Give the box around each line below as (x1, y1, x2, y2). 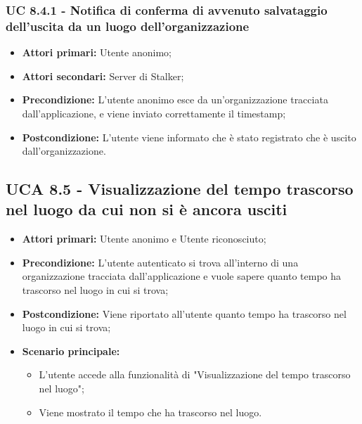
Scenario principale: (22, 343, 120, 358)
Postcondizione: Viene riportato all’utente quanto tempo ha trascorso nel (22, 306, 347, 321)
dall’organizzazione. (22, 143, 106, 158)
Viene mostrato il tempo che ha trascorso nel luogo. (39, 404, 262, 419)
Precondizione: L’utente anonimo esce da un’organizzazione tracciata (22, 92, 328, 107)
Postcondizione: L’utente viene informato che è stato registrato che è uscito (22, 129, 356, 144)
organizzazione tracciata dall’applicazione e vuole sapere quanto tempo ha (22, 269, 342, 283)
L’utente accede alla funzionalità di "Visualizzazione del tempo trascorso (39, 367, 351, 382)
